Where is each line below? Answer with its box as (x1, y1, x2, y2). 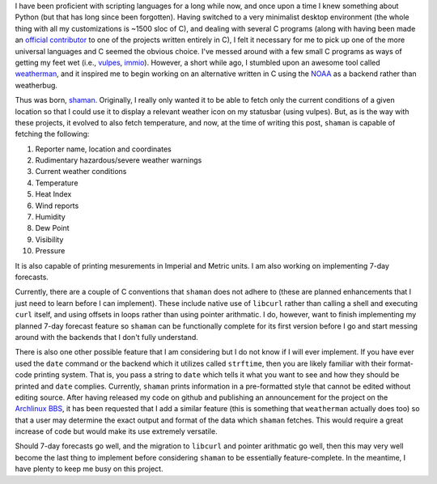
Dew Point (35, 223, 70, 233)
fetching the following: (15, 129, 90, 139)
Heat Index (35, 189, 72, 199)
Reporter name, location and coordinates (35, 144, 172, 154)
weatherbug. (15, 80, 58, 90)
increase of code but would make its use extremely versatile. (15, 427, 218, 436)
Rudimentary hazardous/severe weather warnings (35, 155, 202, 165)
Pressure (35, 246, 66, 256)
